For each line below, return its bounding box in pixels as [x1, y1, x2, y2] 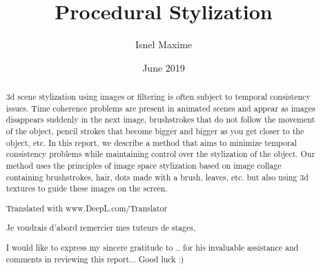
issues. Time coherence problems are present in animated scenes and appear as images [6, 102, 315, 114]
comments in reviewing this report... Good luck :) [6, 253, 184, 264]
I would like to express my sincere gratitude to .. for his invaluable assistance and [6, 242, 299, 253]
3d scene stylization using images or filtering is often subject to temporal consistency [6, 91, 311, 103]
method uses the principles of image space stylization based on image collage [6, 160, 282, 172]
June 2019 [142, 60, 185, 74]
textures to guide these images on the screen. [6, 183, 168, 194]
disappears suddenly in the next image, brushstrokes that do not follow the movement [6, 114, 315, 125]
